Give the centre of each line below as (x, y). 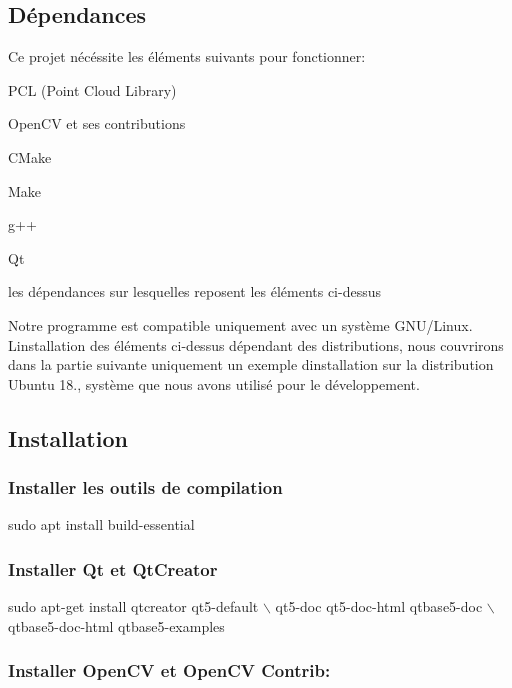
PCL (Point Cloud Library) (92, 89)
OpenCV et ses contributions (97, 123)
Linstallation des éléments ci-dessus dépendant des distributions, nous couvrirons (256, 344)
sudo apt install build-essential (101, 524)
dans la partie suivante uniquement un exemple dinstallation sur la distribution (251, 364)
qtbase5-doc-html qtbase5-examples (116, 625)
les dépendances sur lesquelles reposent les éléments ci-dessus (195, 291)
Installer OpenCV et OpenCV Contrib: (169, 670)
